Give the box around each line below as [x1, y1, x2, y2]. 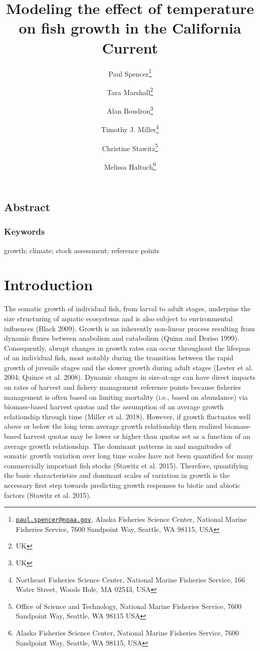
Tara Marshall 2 [106, 85, 153, 97]
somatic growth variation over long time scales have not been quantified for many [4, 450, 253, 461]
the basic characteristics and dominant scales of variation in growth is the [4, 470, 230, 480]
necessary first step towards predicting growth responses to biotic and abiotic [4, 480, 240, 490]
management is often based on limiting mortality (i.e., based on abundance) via [4, 391, 248, 402]
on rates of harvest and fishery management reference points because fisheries [4, 382, 241, 392]
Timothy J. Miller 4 [101, 123, 159, 134]
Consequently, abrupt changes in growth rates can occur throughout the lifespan [4, 342, 250, 353]
